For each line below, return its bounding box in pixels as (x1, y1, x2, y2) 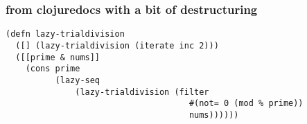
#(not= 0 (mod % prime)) (188, 98, 304, 109)
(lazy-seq (55, 75, 100, 85)
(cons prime (25, 64, 80, 74)
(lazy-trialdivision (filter (75, 87, 209, 97)
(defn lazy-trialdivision (6, 29, 125, 39)
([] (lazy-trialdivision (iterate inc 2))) (15, 40, 219, 51)
